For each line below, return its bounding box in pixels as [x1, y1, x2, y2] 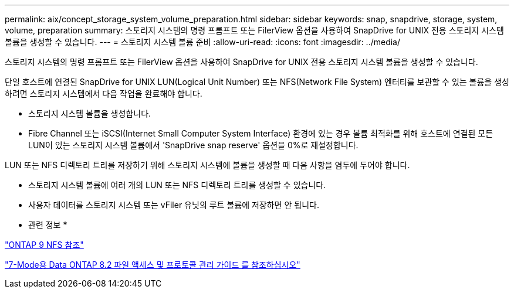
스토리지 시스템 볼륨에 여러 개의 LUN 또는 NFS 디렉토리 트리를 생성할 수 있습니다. [28, 180, 326, 190]
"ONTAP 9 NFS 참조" [5, 240, 84, 250]
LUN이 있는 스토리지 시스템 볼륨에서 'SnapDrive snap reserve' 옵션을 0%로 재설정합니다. [28, 140, 359, 150]
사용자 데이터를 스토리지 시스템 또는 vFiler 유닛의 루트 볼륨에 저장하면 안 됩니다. [28, 200, 319, 210]
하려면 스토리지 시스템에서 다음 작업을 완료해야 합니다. [5, 88, 202, 98]
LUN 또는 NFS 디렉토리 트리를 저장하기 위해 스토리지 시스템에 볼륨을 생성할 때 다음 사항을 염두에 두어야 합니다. [5, 160, 410, 170]
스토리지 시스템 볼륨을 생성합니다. [28, 108, 151, 118]
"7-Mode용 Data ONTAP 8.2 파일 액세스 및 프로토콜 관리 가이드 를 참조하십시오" [5, 260, 300, 270]
